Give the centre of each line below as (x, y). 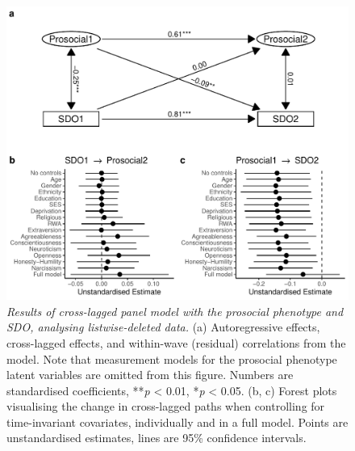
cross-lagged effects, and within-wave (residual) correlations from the (176, 342)
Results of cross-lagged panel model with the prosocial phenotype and (175, 311)
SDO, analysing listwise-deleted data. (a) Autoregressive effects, (163, 327)
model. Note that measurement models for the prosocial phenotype (172, 358)
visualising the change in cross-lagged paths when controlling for (166, 406)
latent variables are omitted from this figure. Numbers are (150, 375)
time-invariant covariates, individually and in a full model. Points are (177, 421)
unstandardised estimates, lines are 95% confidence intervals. (157, 438)
